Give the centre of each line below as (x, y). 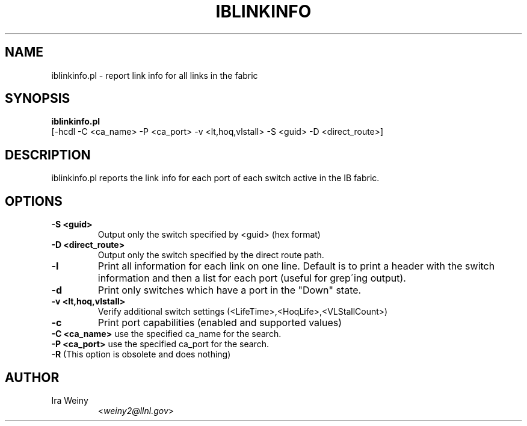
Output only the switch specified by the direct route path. (211, 255)
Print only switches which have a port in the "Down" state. (230, 290)
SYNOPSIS (38, 99)
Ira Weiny (70, 400)
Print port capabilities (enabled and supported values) (220, 323)
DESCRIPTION (48, 155)
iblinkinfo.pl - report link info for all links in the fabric (155, 75)
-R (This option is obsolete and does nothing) (141, 354)
